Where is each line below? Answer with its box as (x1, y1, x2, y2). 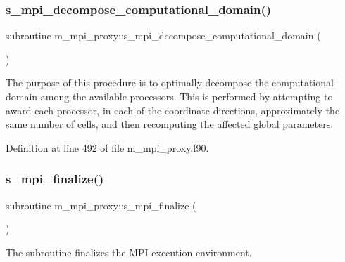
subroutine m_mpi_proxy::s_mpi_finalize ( (6, 197, 196, 212)
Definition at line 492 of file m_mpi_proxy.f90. (6, 140, 209, 155)
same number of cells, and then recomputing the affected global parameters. (6, 117, 334, 131)
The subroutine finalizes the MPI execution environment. (6, 244, 252, 259)
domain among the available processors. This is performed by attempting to (6, 89, 333, 103)
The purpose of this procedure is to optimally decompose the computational (6, 75, 334, 90)
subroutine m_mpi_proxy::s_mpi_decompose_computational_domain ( (6, 28, 321, 43)
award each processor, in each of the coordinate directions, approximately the (6, 103, 340, 117)
